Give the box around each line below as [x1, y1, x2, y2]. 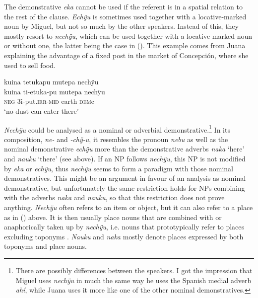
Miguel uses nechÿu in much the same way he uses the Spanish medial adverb [15, 275, 252, 285]
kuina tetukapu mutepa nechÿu [4, 76, 99, 87]
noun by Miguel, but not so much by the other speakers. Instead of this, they [4, 21, 239, 31]
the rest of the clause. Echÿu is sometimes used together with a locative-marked [4, 11, 247, 21]
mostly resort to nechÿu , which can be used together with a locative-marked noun [4, 30, 252, 41]
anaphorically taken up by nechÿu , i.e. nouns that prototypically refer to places [4, 222, 245, 232]
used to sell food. [4, 60, 56, 70]
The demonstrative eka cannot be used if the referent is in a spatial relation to [4, 1, 243, 11]
